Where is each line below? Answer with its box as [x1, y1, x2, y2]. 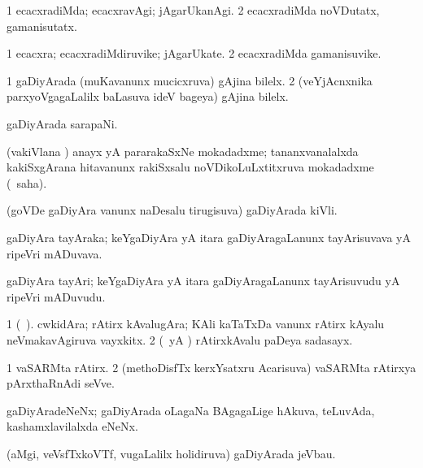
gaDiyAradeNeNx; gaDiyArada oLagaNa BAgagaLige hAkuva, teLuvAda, [7, 401, 375, 418]
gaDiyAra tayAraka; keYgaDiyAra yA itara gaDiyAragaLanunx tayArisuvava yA [7, 228, 411, 245]
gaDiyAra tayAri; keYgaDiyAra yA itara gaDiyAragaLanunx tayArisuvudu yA [7, 272, 400, 289]
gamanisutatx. [7, 17, 77, 34]
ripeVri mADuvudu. [7, 288, 106, 305]
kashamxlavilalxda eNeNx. [7, 418, 138, 435]
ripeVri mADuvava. [7, 245, 102, 262]
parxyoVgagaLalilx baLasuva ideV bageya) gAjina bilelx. [7, 88, 289, 105]
